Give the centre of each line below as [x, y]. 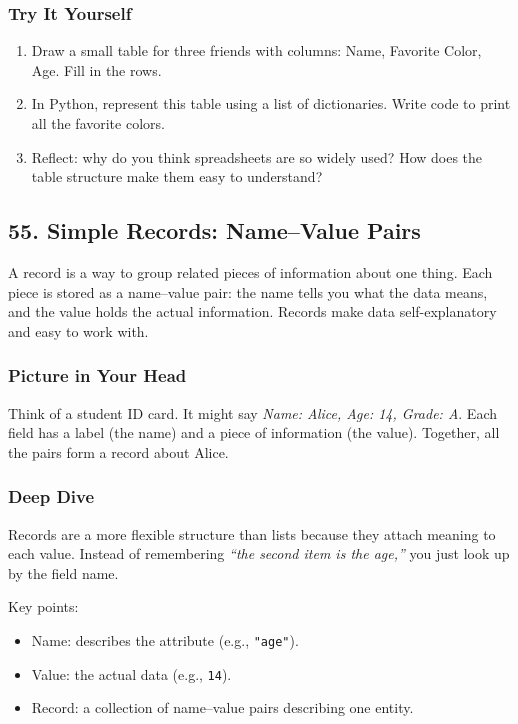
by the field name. [63, 572]
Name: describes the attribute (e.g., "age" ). [165, 639]
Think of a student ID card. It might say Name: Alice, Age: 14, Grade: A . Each [253, 412]
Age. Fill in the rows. [96, 69]
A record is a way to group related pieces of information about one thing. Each [250, 271]
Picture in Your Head [97, 375]
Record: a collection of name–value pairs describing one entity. [222, 707]
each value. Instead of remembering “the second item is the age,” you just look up [259, 553]
